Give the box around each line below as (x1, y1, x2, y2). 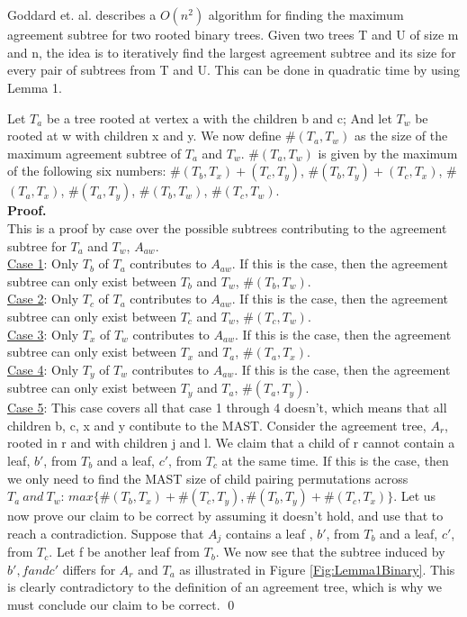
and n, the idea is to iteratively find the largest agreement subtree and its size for (7, 42, 456, 61)
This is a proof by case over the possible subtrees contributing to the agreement (7, 218, 447, 237)
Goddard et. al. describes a (7, 5, 157, 24)
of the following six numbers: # (7, 161, 181, 180)
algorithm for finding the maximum (208, 5, 404, 24)
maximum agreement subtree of (7, 143, 182, 162)
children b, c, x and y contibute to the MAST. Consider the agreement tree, (7, 415, 427, 434)
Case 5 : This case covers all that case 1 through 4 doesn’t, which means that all (7, 398, 447, 417)
